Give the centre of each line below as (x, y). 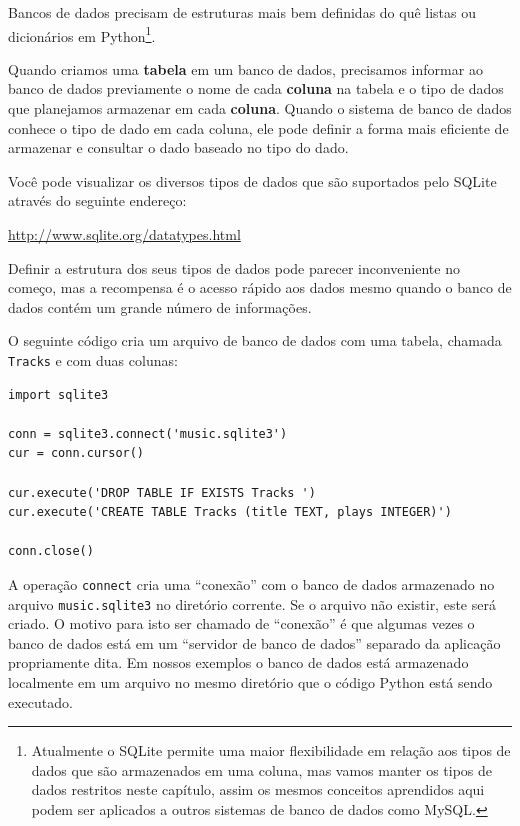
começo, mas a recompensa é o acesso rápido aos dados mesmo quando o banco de (260, 287)
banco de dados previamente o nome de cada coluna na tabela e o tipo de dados (256, 88)
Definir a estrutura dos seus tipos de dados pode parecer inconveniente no (234, 267)
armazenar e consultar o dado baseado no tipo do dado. (178, 147)
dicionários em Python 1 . (82, 34)
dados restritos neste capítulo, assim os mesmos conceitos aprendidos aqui (258, 789)
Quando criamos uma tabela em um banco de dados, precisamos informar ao (245, 68)
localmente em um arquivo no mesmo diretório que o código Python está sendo (250, 682)
